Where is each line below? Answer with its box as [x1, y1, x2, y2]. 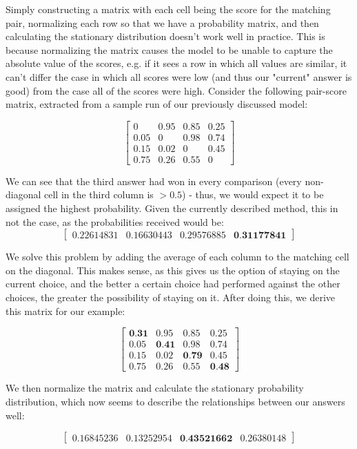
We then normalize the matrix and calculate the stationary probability [6, 381, 304, 395]
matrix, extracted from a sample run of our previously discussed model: [6, 97, 308, 111]
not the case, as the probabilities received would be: [6, 214, 224, 229]
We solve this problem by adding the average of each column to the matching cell [6, 249, 349, 264]
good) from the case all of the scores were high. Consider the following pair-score [6, 83, 347, 97]
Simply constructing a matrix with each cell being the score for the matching [6, 2, 331, 16]
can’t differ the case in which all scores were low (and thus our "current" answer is [6, 69, 352, 84]
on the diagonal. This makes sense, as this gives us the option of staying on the [6, 262, 340, 277]
